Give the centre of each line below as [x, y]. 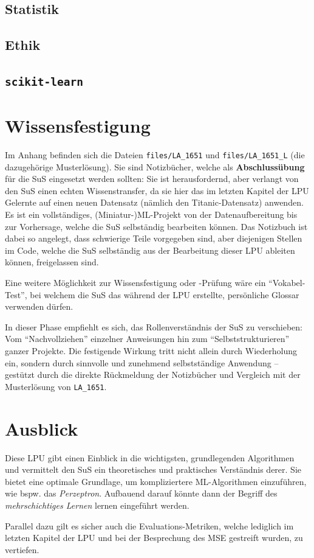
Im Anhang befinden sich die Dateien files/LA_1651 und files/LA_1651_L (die [155, 155]
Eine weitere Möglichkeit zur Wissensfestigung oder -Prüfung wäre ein [135, 283]
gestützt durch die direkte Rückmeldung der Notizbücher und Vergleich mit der [153, 375]
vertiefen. [22, 549]
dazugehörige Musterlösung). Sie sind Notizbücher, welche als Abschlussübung [155, 166]
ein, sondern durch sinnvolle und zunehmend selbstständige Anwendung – [142, 362]
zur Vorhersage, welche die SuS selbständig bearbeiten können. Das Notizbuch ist [156, 226]
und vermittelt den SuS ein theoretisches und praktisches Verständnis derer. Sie [153, 469]
